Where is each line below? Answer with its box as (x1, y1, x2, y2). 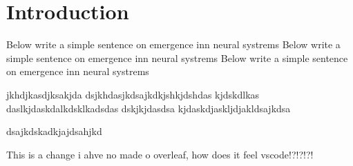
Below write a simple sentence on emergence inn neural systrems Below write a (6, 37, 341, 52)
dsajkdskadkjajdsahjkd (6, 124, 102, 138)
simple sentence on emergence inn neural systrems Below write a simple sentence (6, 50, 348, 65)
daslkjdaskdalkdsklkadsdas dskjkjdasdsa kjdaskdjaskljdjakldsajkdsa (6, 101, 291, 115)
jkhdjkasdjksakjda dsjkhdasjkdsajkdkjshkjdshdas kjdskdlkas (6, 87, 260, 101)
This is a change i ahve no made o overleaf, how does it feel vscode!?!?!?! (6, 147, 314, 161)
